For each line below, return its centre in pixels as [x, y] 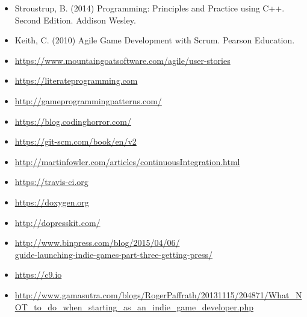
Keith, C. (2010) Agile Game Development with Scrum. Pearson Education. [155, 40]
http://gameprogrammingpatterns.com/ [88, 100]
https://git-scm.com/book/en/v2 [76, 141]
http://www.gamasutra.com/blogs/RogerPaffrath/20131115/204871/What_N [158, 294]
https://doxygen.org [52, 202]
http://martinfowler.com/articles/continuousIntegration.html [127, 161]
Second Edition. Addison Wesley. [75, 20]
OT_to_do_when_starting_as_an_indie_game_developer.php [134, 306]
